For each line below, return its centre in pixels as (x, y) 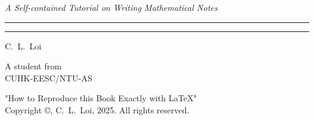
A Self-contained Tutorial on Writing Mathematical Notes (111, 7)
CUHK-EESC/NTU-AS (49, 77)
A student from (33, 66)
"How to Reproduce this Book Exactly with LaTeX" (101, 98)
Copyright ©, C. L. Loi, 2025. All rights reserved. (97, 109)
